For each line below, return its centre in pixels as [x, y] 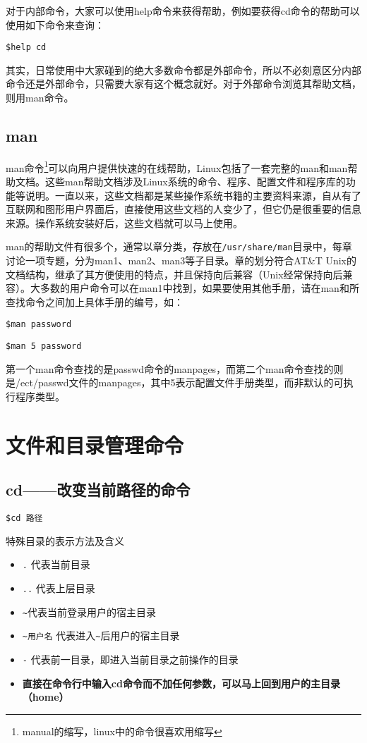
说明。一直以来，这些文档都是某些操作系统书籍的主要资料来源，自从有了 [193, 195]
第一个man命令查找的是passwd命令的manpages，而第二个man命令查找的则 [175, 368]
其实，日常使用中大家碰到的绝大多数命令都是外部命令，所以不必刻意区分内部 [183, 69]
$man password [39, 325]
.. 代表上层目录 [59, 588]
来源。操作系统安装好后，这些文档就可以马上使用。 [124, 222]
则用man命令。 [40, 98]
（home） [46, 697]
